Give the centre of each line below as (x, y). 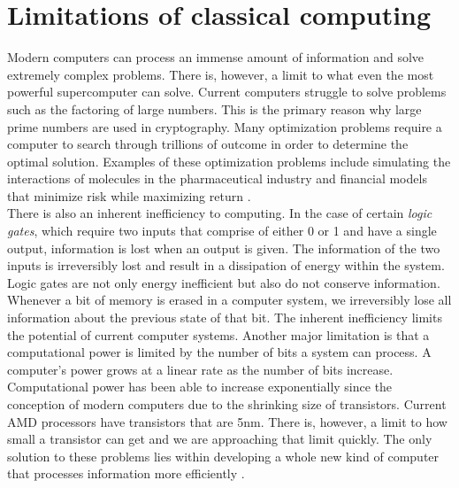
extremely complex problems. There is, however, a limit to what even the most (221, 74)
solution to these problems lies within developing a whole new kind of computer (223, 456)
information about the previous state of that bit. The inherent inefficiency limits (225, 318)
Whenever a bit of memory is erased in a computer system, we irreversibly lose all (229, 300)
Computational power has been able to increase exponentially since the (200, 387)
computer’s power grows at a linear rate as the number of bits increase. (200, 369)
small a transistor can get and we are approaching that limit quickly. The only (220, 439)
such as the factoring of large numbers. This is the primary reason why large (214, 108)
